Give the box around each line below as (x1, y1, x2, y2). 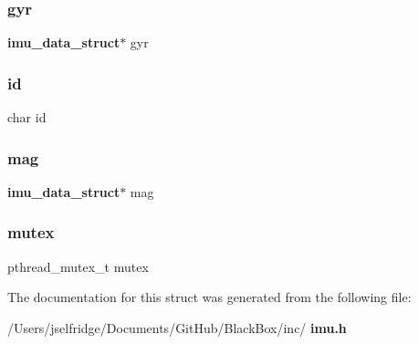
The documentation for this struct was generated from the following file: (7, 287, 412, 307)
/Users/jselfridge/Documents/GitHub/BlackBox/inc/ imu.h (7, 318, 347, 337)
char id (7, 108, 47, 127)
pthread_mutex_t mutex (7, 256, 149, 276)
